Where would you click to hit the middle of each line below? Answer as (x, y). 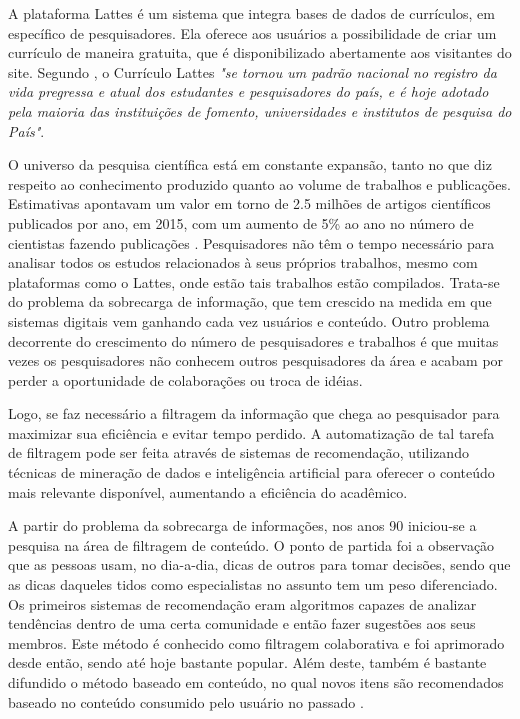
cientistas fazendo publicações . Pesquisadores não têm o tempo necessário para (251, 242)
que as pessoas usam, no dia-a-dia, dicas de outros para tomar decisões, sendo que (259, 564)
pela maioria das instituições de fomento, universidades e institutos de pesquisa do (260, 110)
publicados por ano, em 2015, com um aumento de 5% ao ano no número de (241, 222)
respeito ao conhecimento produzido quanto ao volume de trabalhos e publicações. (259, 183)
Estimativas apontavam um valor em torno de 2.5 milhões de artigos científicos (249, 203)
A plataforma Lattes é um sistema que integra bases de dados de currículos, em (251, 13)
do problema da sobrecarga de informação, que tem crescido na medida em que (250, 301)
